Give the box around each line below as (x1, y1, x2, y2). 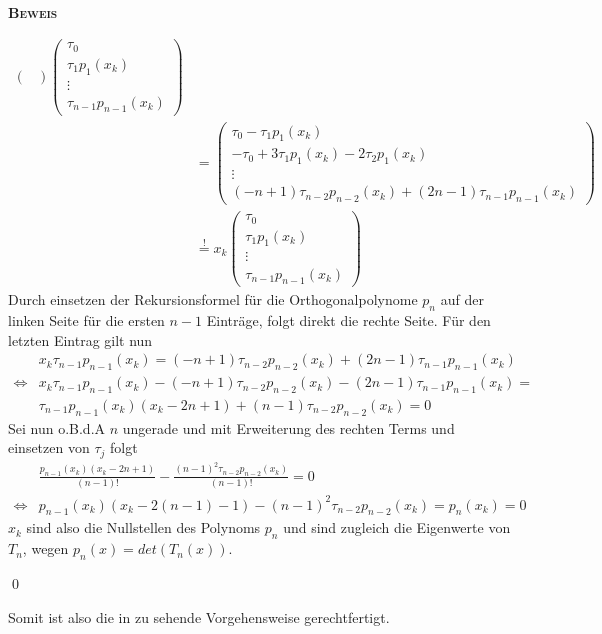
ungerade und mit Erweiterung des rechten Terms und (122, 417, 455, 438)
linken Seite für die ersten (8, 310, 165, 331)
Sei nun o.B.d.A (8, 417, 106, 438)
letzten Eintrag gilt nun (8, 329, 153, 350)
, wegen (22, 538, 69, 559)
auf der (440, 289, 484, 310)
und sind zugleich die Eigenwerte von (283, 517, 511, 538)
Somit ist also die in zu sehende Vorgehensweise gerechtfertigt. (8, 606, 390, 627)
